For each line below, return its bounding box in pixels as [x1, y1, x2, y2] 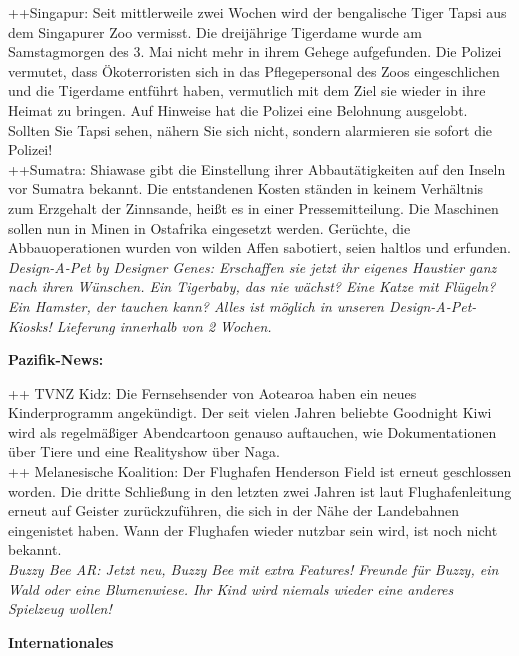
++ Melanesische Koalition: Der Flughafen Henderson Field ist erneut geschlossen [8, 461, 512, 482]
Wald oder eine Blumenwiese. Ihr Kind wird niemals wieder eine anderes [8, 578, 454, 599]
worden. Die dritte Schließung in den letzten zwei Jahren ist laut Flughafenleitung [8, 480, 512, 501]
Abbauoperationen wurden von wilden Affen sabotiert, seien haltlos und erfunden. [8, 237, 511, 258]
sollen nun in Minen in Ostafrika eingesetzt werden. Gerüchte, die [8, 217, 411, 238]
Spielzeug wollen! [8, 598, 112, 619]
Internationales [8, 631, 114, 652]
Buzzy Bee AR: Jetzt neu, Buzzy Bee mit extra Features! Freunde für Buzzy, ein [8, 559, 499, 580]
